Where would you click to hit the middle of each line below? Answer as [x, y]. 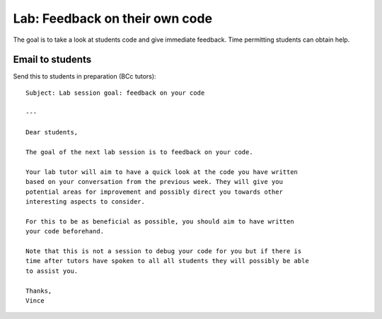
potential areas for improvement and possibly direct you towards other [154, 192]
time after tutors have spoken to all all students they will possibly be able [167, 261]
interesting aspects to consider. [85, 202]
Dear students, [52, 132]
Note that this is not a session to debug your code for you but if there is [164, 251]
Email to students [52, 60]
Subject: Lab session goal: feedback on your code [115, 93]
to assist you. [52, 271]
